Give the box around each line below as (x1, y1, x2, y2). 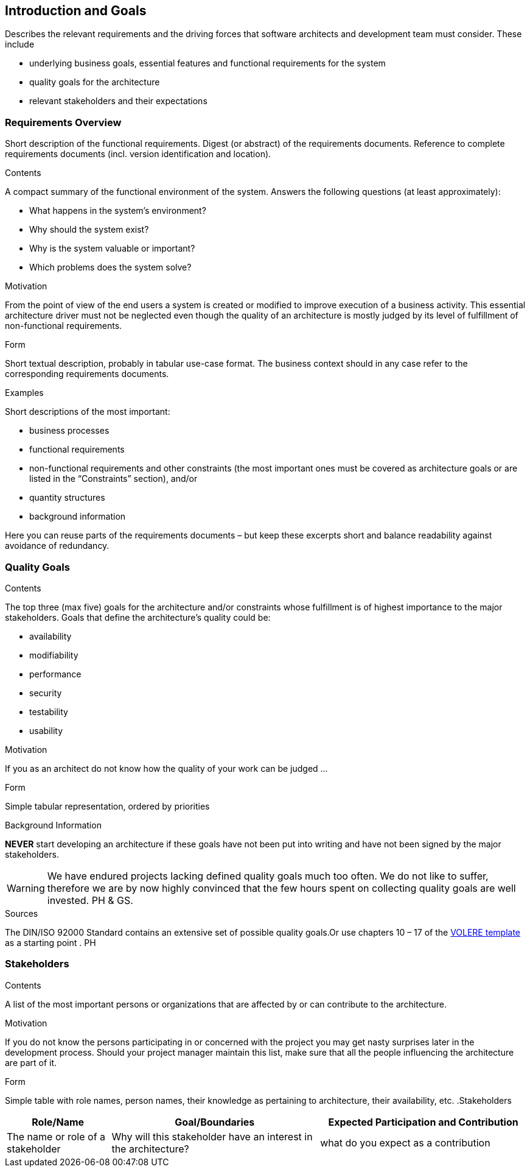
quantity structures (29, 492, 105, 503)
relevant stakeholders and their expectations (29, 96, 207, 107)
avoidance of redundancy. (5, 540, 110, 551)
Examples (5, 387, 44, 398)
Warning (7, 881, 45, 894)
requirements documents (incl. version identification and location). (5, 149, 271, 160)
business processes (29, 425, 110, 436)
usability (29, 725, 63, 736)
